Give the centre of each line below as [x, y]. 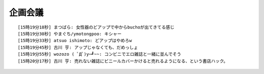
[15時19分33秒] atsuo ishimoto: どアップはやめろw [75, 41]
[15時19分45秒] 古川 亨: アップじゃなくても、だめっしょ [78, 47]
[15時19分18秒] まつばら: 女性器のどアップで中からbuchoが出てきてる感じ [96, 27]
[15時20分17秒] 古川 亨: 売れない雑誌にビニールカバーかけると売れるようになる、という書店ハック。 [123, 61]
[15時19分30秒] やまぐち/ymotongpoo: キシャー [70, 34]
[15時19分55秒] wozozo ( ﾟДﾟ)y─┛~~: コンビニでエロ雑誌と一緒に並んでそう [99, 54]
